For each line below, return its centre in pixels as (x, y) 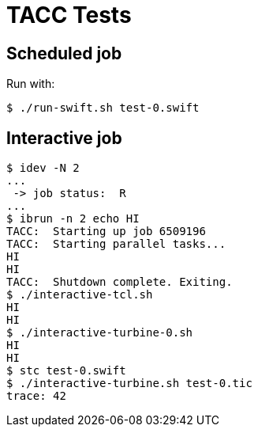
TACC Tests (69, 15)
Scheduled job (64, 53)
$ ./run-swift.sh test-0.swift (103, 108)
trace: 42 (36, 396)
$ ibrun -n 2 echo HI (73, 219)
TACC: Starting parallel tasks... (116, 244)
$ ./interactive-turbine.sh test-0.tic (129, 384)
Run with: (31, 84)
